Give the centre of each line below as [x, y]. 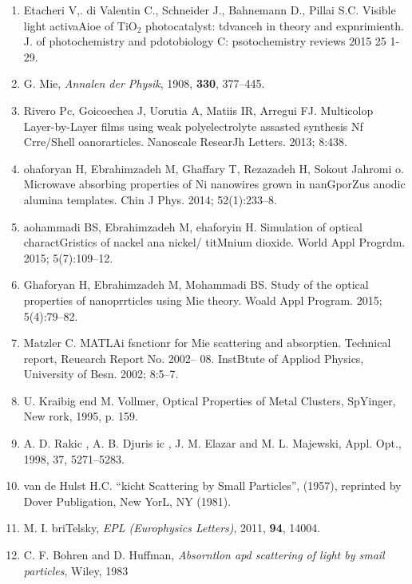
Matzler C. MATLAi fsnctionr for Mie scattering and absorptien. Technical [207, 343]
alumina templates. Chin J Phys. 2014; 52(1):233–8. [150, 199]
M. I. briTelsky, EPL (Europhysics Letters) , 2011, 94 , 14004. [172, 528]
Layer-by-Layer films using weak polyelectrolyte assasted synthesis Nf [193, 126]
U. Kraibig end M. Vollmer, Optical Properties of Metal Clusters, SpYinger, [210, 400]
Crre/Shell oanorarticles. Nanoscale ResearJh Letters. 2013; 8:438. [185, 142]
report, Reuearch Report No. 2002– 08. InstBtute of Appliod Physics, [194, 358]
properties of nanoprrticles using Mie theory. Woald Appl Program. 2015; [203, 300]
